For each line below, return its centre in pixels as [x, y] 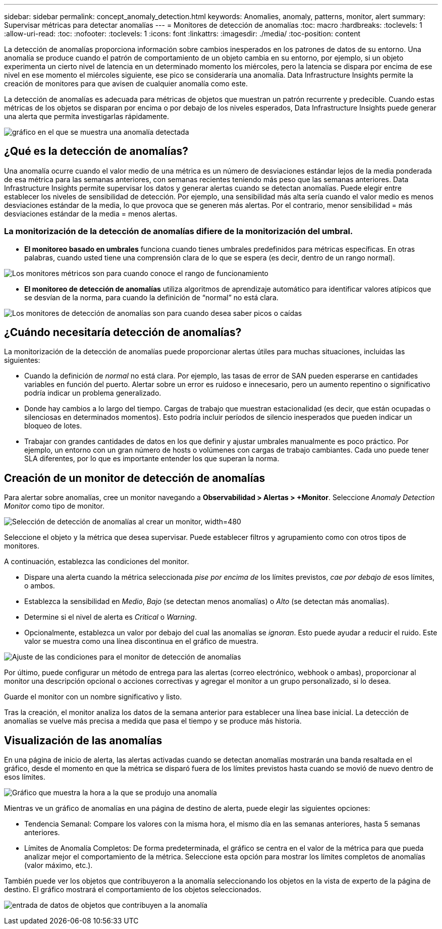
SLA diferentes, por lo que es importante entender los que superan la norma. [152, 459]
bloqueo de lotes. [53, 426]
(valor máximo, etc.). [59, 865]
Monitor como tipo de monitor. [54, 506]
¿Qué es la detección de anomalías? [96, 151]
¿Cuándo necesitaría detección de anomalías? [123, 333]
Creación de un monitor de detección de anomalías [135, 478]
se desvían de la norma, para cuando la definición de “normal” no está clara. [151, 297]
